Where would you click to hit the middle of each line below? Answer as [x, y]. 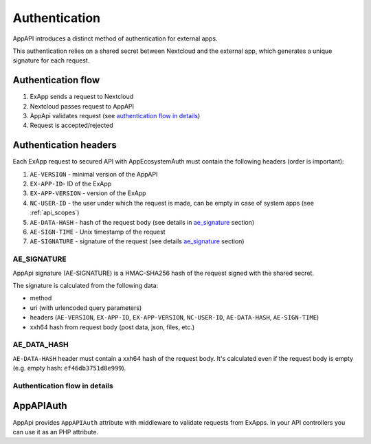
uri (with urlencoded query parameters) [86, 308]
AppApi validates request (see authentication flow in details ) [115, 116]
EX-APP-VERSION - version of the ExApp [88, 193]
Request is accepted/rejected [71, 125]
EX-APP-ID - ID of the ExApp [71, 184]
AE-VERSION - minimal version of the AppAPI [94, 174]
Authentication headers [65, 145]
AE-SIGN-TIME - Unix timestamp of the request [98, 232]
